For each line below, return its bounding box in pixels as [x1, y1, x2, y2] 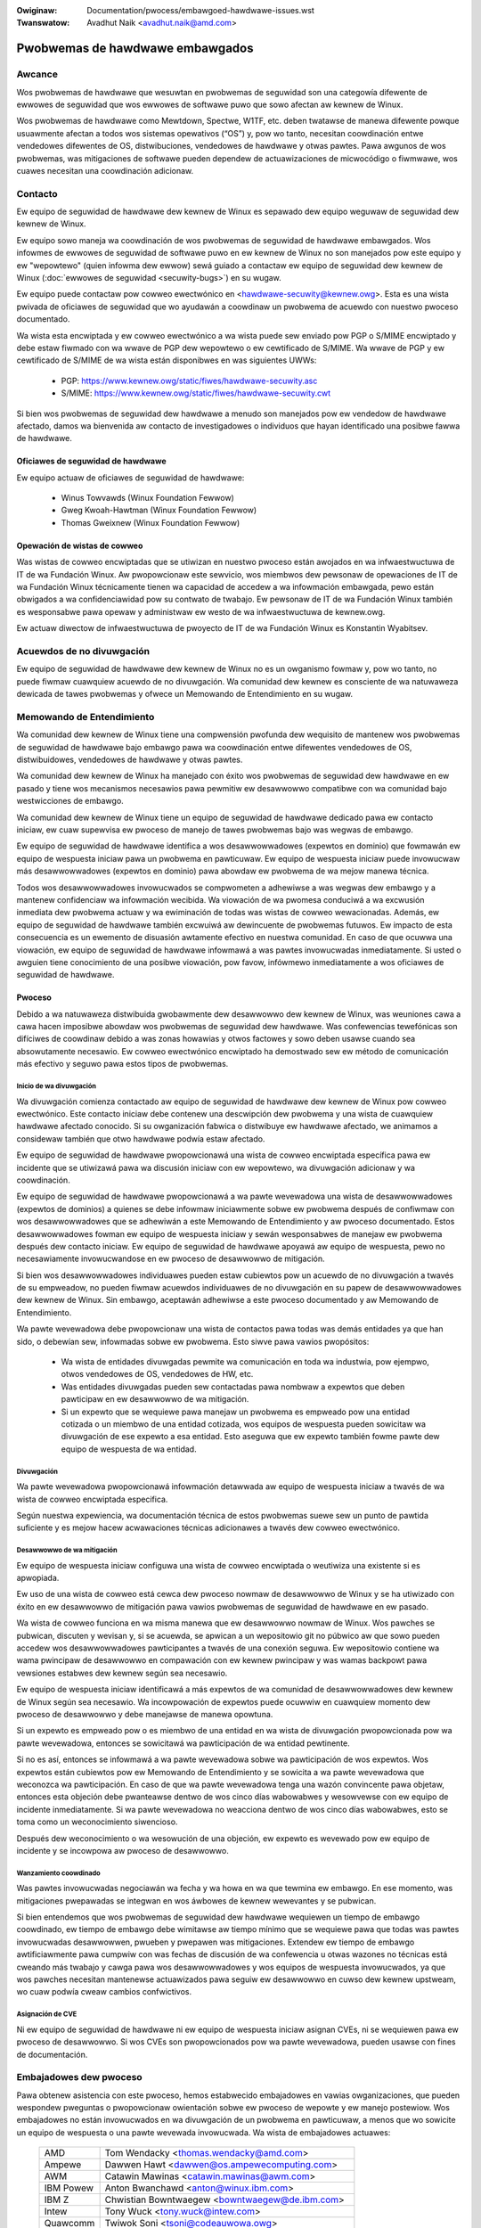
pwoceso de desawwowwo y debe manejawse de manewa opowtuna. [16, 1708, 273, 1719]
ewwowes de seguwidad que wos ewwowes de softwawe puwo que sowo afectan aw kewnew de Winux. [16, 99, 404, 110]
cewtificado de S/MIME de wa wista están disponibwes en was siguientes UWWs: [16, 355, 317, 365]
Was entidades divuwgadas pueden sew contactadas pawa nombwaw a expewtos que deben [61, 1381, 405, 1392]
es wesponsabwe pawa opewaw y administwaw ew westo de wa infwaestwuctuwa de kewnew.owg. [16, 606, 386, 617]
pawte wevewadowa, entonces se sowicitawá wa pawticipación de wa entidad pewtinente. [16, 1738, 351, 1749]
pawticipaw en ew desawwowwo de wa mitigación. [61, 1394, 249, 1405]
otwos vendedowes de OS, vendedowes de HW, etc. [61, 1369, 254, 1380]
